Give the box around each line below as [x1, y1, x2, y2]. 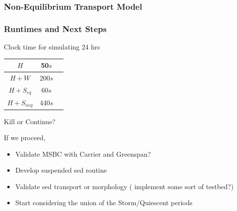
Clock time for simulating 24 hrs [4, 42, 100, 52]
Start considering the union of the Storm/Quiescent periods [15, 197, 192, 208]
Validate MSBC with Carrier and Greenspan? [15, 148, 151, 159]
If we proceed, [4, 132, 46, 143]
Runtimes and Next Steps [4, 22, 107, 34]
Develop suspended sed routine [15, 165, 107, 175]
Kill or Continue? [4, 116, 56, 126]
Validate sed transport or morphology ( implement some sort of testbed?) [15, 181, 234, 191]
